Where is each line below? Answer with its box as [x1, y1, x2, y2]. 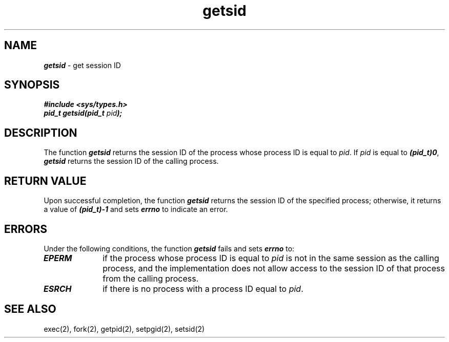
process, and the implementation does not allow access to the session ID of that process [103, 263, 445, 273]
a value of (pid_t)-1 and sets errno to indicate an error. [44, 205, 228, 214]
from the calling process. [103, 273, 199, 284]
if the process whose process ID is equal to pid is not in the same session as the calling [103, 252, 439, 263]
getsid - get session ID [44, 60, 121, 70]
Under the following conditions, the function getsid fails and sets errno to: [44, 244, 295, 253]
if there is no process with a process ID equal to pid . [103, 283, 303, 294]
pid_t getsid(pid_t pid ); [44, 109, 123, 118]
